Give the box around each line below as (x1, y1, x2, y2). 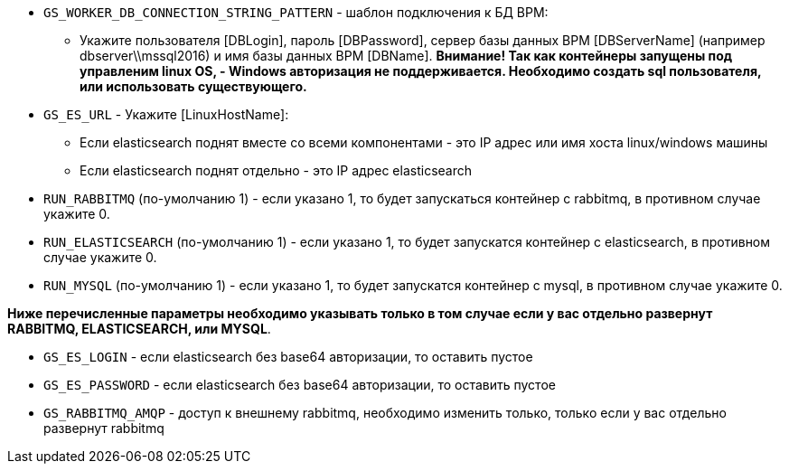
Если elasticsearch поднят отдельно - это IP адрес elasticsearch (80, 163, 473, 178)
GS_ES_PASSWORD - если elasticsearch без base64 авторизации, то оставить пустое (43, 377, 556, 392)
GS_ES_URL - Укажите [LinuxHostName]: (43, 107, 289, 122)
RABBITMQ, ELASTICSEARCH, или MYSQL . (7, 321, 271, 336)
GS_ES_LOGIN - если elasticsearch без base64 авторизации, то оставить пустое (43, 349, 533, 364)
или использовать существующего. (80, 79, 307, 94)
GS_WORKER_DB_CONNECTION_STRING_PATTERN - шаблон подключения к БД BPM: (43, 5, 549, 20)
